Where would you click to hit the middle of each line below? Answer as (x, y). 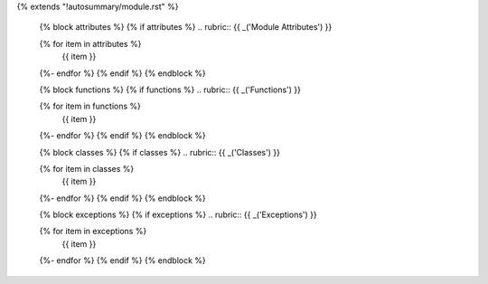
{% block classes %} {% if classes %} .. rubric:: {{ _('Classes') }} (160, 152)
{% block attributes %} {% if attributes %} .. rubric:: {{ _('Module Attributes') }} (186, 27)
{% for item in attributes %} (90, 43)
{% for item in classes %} (87, 168)
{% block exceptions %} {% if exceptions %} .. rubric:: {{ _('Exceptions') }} (178, 215)
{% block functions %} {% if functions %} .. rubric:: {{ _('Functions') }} (170, 90)
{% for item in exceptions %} (93, 232)
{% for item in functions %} (90, 106)
